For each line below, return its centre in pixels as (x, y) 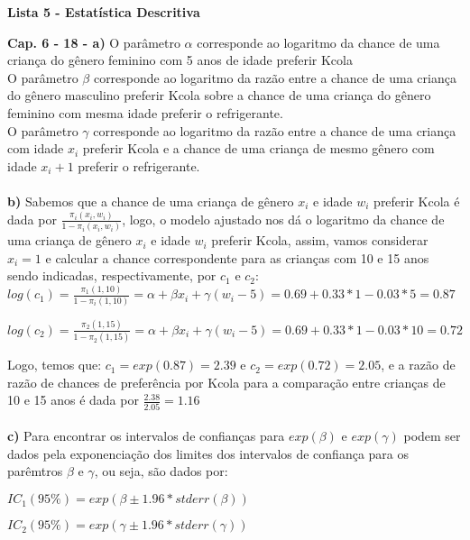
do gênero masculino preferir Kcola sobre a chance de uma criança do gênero (219, 95)
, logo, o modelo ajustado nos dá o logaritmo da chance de (283, 219)
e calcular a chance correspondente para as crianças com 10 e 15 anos (237, 257)
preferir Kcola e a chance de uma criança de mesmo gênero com (258, 148)
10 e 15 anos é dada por (73, 400)
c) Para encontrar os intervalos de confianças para (146, 436)
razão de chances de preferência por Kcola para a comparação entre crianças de (226, 382)
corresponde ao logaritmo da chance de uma (318, 42)
